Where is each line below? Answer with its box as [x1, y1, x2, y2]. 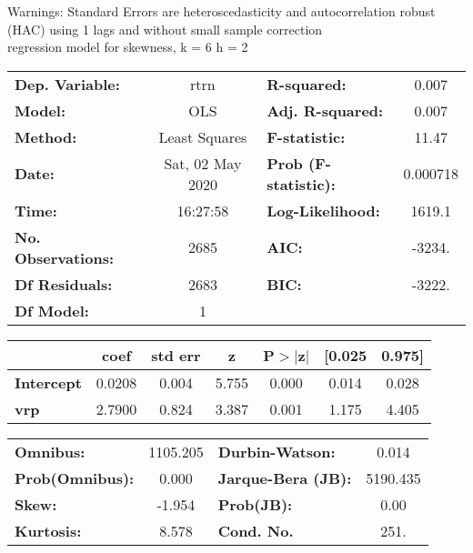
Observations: [15, 246, 115, 268]
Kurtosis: [15, 519, 82, 541]
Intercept [15, 371, 82, 393]
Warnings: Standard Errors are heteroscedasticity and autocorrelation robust [7, 2, 436, 20]
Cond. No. [217, 519, 294, 541]
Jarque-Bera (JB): [217, 467, 352, 488]
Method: [15, 126, 77, 147]
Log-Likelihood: [267, 199, 380, 221]
